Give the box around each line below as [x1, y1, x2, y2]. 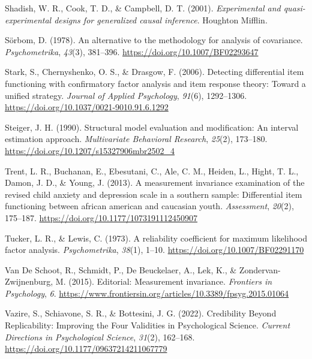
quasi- [283, 2, 305, 14]
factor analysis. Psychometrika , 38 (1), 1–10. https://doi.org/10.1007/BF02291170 [5, 243, 304, 256]
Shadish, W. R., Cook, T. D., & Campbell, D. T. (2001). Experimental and [5, 2, 281, 14]
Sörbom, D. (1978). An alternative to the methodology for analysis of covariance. [5, 34, 303, 46]
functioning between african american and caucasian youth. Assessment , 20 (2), [5, 200, 294, 212]
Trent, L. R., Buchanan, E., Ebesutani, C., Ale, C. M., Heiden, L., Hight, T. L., [5, 164, 299, 177]
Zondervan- [239, 263, 281, 276]
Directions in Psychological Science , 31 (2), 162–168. [5, 330, 195, 343]
